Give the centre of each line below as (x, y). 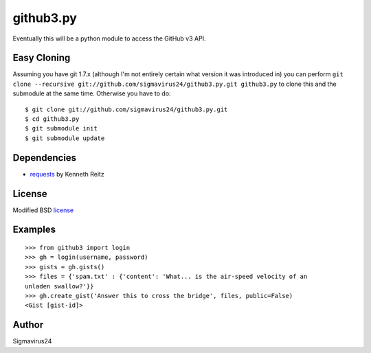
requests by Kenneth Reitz (67, 174)
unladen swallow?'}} (59, 286)
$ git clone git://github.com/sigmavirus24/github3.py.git (126, 109)
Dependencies (45, 158)
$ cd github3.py (52, 119)
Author (28, 325)
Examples (34, 230)
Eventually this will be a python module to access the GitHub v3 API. (109, 38)
